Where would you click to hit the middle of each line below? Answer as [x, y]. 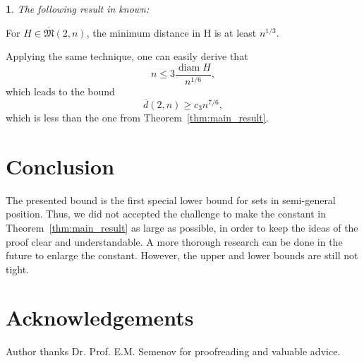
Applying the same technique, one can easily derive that [127, 56]
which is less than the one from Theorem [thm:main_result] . [137, 117]
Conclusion [60, 166]
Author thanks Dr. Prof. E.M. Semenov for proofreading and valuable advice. [173, 351]
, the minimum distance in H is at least [171, 32]
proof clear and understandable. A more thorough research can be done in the [174, 241]
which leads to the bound [60, 91]
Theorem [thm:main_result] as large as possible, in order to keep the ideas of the [182, 227]
